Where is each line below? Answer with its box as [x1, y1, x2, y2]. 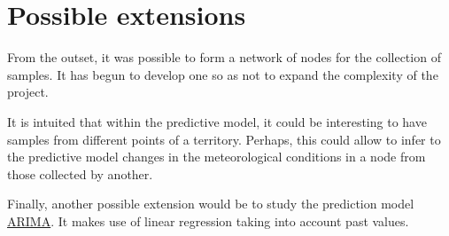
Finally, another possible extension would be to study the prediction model [7, 194, 414, 213]
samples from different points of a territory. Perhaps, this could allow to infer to [7, 130, 441, 148]
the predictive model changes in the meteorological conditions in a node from [7, 147, 426, 166]
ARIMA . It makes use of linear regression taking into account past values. [7, 211, 409, 230]
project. [7, 83, 49, 101]
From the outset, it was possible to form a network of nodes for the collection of [7, 48, 441, 67]
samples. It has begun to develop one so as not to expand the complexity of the [7, 65, 438, 83]
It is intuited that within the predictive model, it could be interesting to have [7, 112, 427, 130]
